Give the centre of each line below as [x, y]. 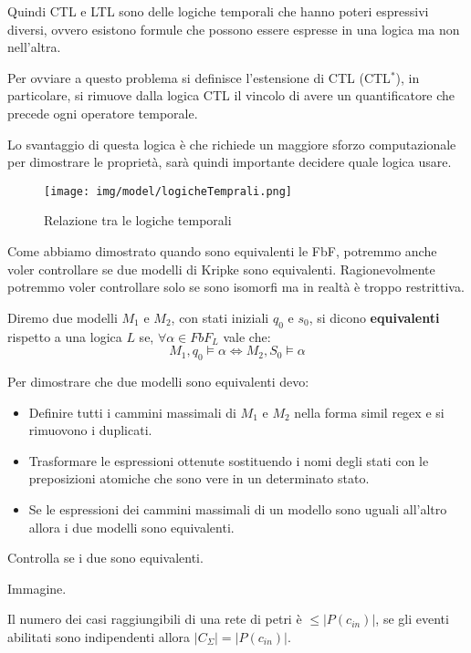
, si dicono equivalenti [374, 317]
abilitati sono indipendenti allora [99, 636]
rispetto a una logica [65, 336]
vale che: [247, 336]
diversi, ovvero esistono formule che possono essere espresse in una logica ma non [234, 29]
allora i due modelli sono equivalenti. [131, 527]
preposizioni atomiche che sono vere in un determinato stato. [199, 478]
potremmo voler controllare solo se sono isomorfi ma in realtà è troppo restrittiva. [236, 287]
